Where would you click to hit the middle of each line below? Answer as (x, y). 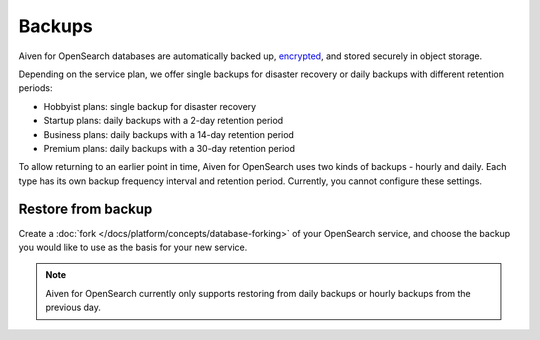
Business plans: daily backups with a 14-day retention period (169, 134)
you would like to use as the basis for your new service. (133, 247)
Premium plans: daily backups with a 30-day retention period (169, 148)
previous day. (73, 307)
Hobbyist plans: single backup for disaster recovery (150, 106)
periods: (35, 88)
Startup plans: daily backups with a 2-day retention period (163, 121)
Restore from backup (85, 209)
